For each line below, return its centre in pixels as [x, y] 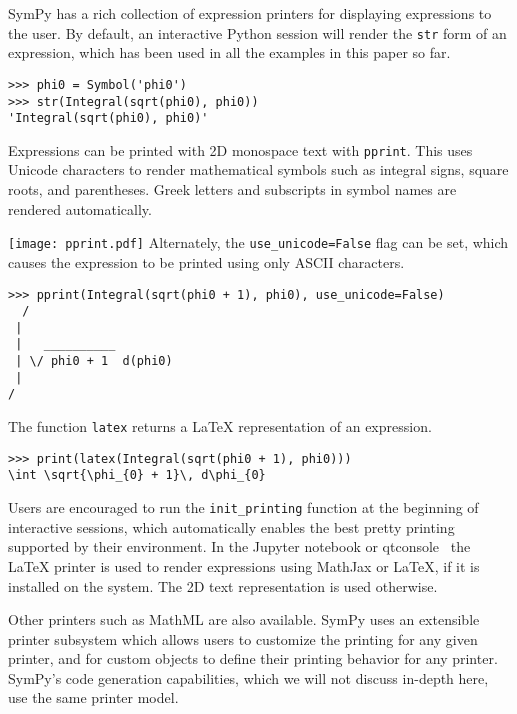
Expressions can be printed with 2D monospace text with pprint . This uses [240, 149]
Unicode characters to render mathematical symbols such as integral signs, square [258, 169]
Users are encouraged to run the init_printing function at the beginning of [243, 507]
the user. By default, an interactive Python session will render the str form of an [257, 32]
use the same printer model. [93, 697]
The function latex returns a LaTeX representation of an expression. [220, 426]
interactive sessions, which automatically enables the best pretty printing [231, 526]
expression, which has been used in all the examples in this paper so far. [229, 52]
